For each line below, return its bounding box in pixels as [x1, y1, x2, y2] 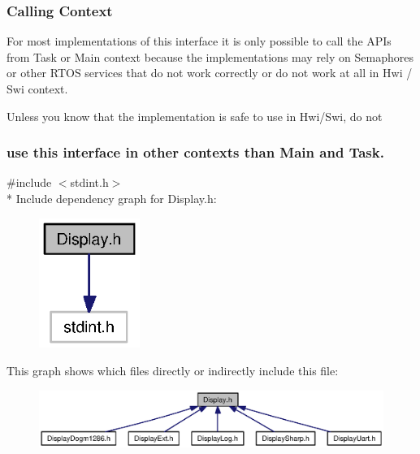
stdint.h [70, 174, 109, 191]
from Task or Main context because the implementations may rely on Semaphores [6, 48, 414, 65]
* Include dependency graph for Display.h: [6, 190, 217, 206]
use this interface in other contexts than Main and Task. [6, 142, 384, 162]
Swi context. [6, 80, 68, 97]
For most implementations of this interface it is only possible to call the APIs [6, 32, 392, 50]
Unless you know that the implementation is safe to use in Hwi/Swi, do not [6, 107, 383, 124]
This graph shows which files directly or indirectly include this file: [6, 361, 339, 378]
